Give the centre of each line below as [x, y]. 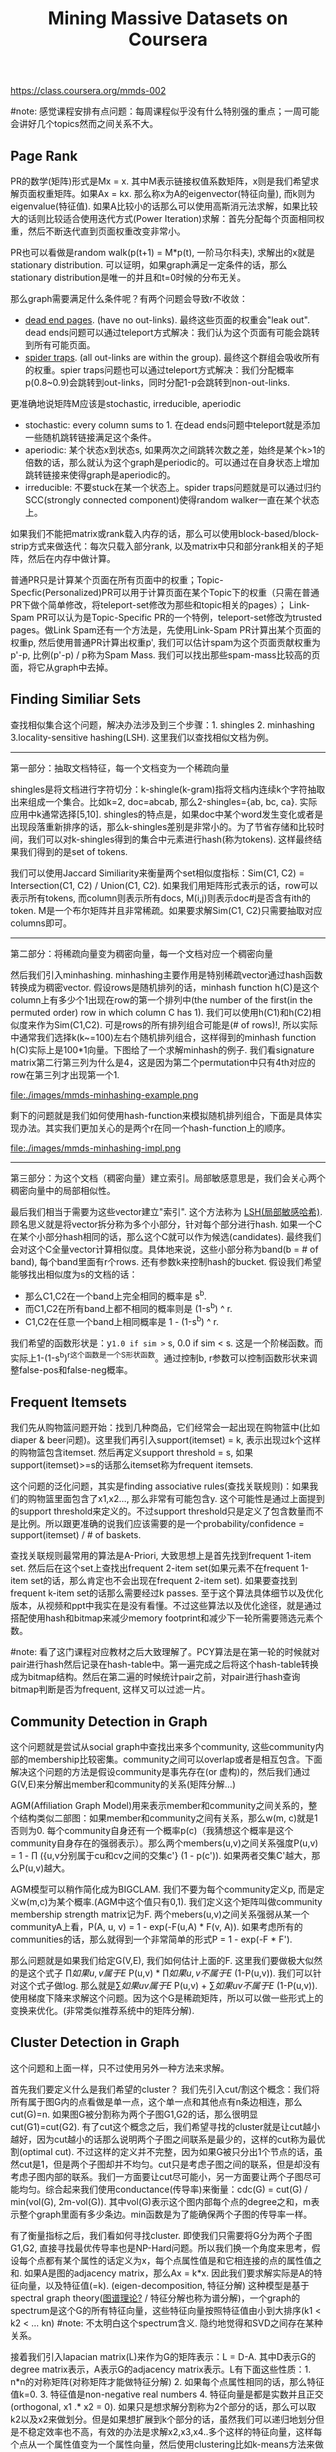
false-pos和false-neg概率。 [75, 1370]
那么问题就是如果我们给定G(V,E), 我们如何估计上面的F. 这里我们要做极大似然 [166, 1961]
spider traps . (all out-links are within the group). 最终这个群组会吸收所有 [172, 357]
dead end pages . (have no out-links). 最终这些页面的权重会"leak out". [167, 320]
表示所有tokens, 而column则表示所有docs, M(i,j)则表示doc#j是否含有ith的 [161, 898]
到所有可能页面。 [60, 345]
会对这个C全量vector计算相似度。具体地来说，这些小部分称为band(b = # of [164, 1249]
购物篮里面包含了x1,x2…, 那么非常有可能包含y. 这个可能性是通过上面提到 [176, 1499]
